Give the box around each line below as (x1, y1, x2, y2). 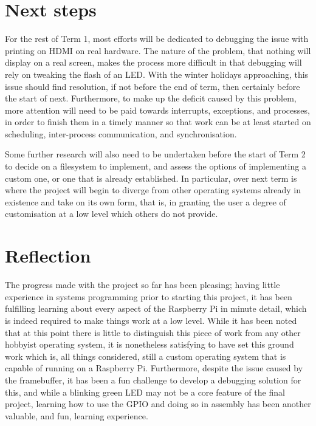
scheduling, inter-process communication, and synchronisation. (5, 127, 237, 140)
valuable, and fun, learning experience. (5, 409, 148, 422)
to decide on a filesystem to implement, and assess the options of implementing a (5, 160, 306, 173)
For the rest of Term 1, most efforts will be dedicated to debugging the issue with (5, 32, 309, 45)
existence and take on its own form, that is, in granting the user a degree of (5, 195, 286, 208)
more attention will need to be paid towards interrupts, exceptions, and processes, (5, 103, 310, 116)
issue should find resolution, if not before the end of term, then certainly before (5, 80, 300, 92)
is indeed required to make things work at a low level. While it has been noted (5, 314, 297, 326)
